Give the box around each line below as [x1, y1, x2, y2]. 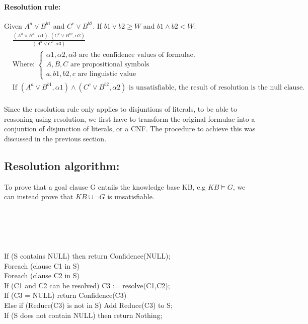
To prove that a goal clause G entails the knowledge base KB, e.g [4, 181, 206, 192]
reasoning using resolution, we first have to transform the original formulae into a [4, 113, 255, 124]
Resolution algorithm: [4, 158, 120, 174]
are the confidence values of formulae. [79, 51, 195, 59]
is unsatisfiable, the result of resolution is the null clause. [129, 84, 304, 91]
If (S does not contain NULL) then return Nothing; [4, 309, 163, 320]
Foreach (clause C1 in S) [4, 260, 80, 271]
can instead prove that [4, 191, 73, 202]
